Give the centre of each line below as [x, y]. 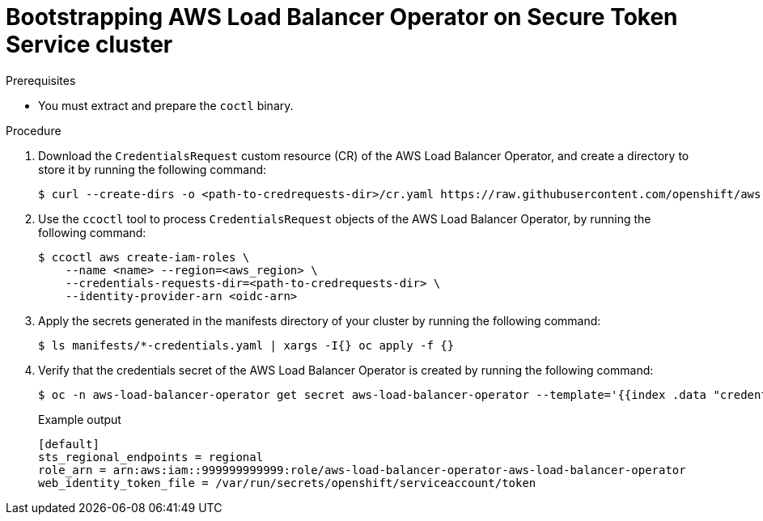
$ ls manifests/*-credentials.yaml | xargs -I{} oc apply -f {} [246, 345]
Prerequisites [41, 80]
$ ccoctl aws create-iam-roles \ [144, 257]
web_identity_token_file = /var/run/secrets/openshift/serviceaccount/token [287, 483]
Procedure [34, 130]
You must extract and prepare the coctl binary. [166, 105]
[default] [69, 444]
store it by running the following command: [153, 169]
